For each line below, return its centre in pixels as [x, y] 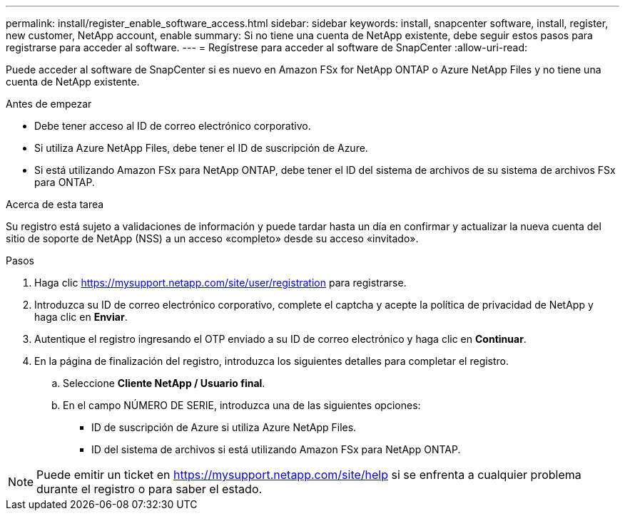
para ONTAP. [65, 182]
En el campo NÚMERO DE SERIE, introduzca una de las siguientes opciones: [242, 405]
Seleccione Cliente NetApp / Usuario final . [164, 383]
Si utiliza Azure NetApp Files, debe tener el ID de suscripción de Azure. [201, 148]
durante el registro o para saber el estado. [149, 489]
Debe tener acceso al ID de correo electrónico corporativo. [173, 126]
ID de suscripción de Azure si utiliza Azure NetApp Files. [224, 427]
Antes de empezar [49, 104]
